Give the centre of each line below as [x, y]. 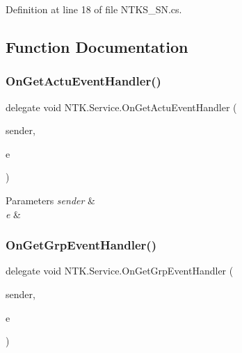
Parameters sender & [50, 200]
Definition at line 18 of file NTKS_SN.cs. [94, 9]
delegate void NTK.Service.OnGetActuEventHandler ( [121, 107]
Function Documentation [97, 46]
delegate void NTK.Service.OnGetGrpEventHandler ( [120, 271]
